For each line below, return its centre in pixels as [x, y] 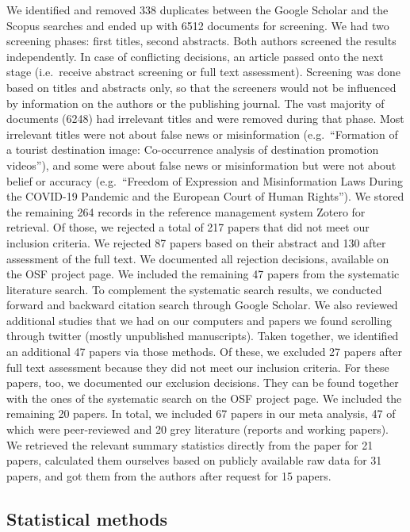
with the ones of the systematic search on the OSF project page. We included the [204, 398]
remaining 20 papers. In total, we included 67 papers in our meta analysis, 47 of [201, 413]
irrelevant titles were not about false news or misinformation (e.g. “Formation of [202, 134]
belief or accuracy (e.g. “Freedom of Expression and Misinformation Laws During [205, 180]
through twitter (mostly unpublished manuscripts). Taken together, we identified [203, 336]
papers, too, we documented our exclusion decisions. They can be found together [203, 383]
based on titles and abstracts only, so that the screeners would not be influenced [201, 87]
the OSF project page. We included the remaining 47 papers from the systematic [203, 274]
